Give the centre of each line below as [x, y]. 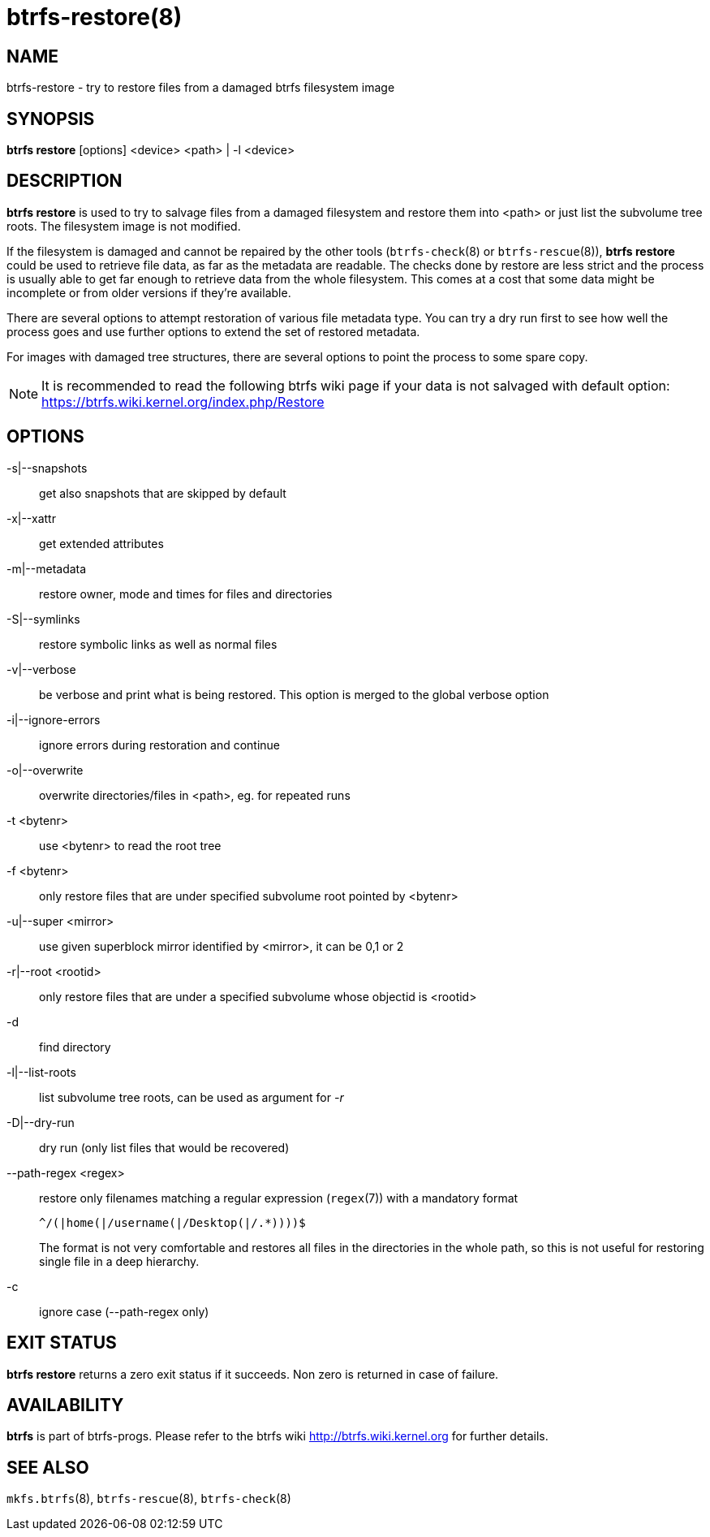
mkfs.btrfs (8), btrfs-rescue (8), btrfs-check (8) [149, 1499]
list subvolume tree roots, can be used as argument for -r [191, 1097]
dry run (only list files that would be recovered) [164, 1147]
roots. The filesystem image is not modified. [124, 226]
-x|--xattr [31, 518]
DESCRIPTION [65, 181]
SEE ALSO [48, 1467]
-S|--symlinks [43, 619]
